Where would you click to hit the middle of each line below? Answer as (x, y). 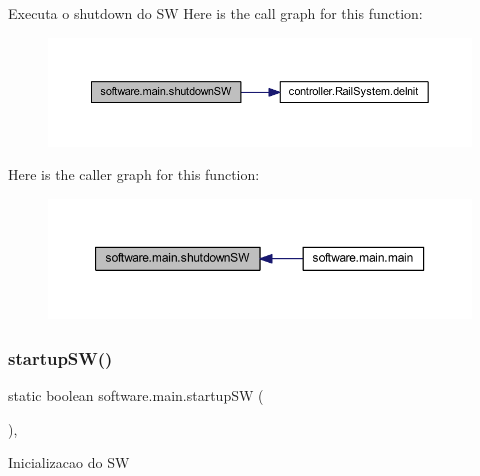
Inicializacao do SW (69, 462)
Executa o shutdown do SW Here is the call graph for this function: (215, 13)
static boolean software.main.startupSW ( (136, 394)
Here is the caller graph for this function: (134, 174)
